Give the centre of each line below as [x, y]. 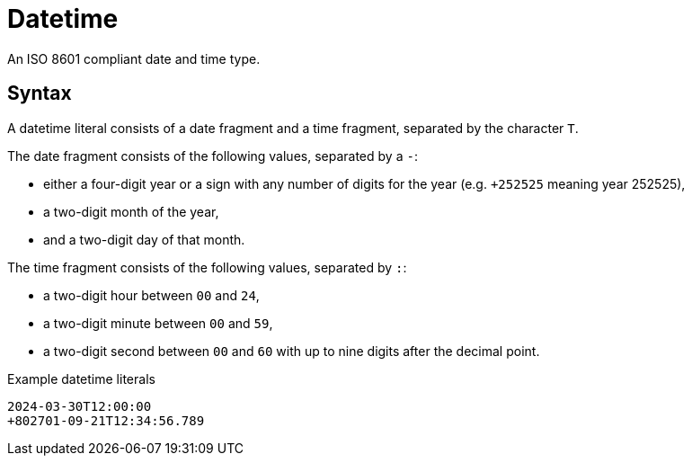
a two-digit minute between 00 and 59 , [158, 323]
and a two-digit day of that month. [144, 239]
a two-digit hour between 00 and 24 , [151, 295]
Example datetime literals [81, 378]
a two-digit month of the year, [131, 211]
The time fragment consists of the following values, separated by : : [207, 267]
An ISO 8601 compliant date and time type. [134, 58]
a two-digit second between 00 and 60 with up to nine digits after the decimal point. [292, 351]
